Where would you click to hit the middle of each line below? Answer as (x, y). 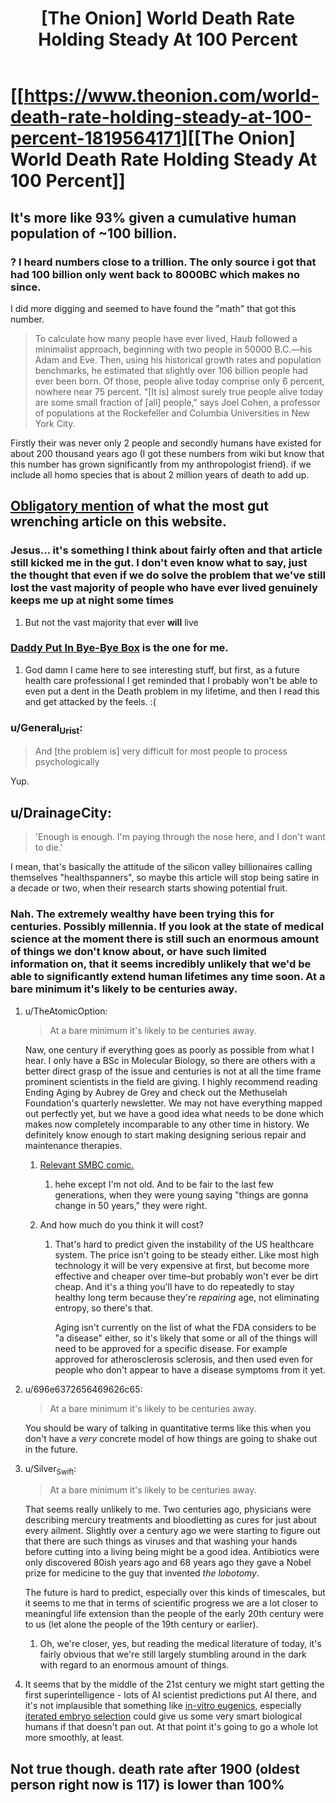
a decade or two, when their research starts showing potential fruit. (149, 888)
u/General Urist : (46, 728)
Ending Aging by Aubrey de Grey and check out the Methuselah (156, 1092)
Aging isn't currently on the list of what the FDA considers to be (185, 1327)
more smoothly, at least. (74, 1738)
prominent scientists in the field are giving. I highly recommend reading (171, 1081)
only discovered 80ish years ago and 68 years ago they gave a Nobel (168, 1563)
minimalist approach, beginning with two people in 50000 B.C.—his (173, 349)
